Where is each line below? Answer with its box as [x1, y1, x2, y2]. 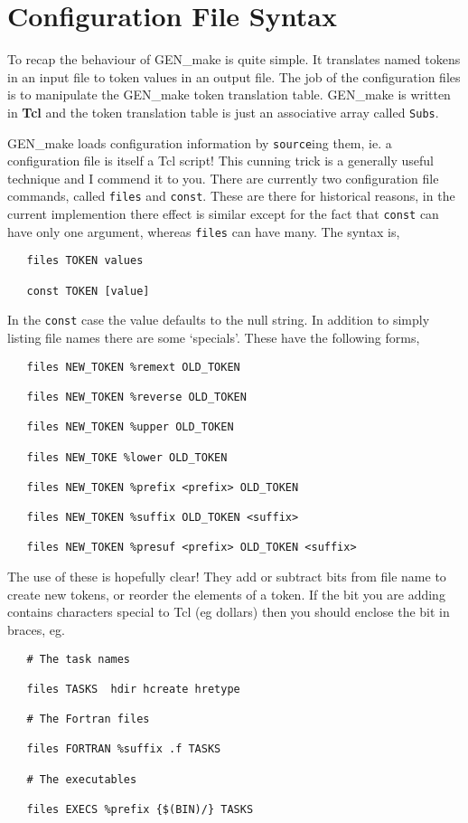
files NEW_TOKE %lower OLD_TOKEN [26, 450, 228, 464]
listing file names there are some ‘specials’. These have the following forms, [7, 328, 420, 346]
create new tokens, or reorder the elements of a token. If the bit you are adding [7, 584, 445, 603]
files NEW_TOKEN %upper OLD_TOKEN [26, 421, 234, 434]
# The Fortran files [26, 713, 150, 726]
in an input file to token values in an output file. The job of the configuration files [7, 67, 461, 86]
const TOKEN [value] [26, 284, 150, 298]
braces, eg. [7, 620, 65, 639]
